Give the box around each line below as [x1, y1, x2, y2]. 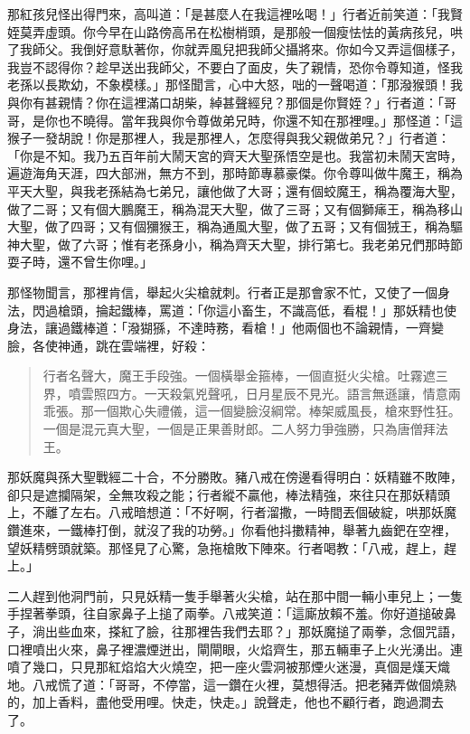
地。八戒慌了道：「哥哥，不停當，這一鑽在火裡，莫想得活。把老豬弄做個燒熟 [7, 674, 456, 693]
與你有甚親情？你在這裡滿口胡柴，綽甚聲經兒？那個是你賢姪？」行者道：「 [7, 92, 444, 111]
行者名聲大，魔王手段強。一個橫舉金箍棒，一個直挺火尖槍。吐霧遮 [42, 366, 436, 385]
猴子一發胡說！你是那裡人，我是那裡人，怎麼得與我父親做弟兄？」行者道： [7, 128, 450, 147]
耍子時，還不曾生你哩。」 [7, 252, 153, 271]
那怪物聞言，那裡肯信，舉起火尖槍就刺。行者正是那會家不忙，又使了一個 [7, 282, 437, 301]
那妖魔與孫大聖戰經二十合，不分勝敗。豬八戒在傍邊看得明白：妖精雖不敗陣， [7, 467, 463, 486]
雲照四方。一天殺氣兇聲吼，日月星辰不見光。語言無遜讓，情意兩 [80, 383, 461, 402]
